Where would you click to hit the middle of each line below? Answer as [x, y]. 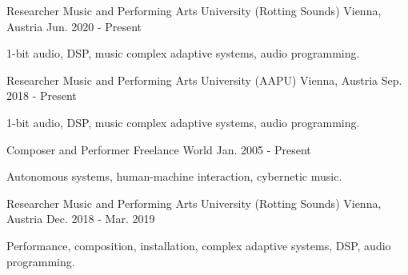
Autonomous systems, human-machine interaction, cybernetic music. [174, 176]
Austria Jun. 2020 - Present [74, 26]
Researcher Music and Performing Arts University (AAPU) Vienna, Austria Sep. [204, 80]
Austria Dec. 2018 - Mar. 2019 [81, 219]
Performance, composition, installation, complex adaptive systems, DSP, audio [199, 245]
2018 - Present [42, 96]
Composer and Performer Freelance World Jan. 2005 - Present [159, 149]
